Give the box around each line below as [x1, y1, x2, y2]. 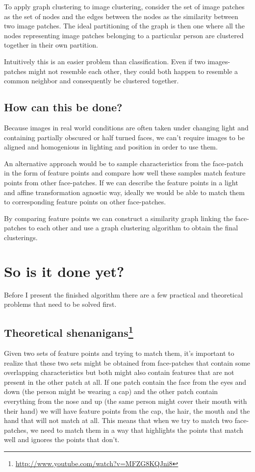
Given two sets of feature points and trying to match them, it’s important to [4, 348, 234, 358]
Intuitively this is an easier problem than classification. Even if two [4, 56, 205, 66]
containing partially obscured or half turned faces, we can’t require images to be [4, 132, 245, 142]
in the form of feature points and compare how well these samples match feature [4, 168, 246, 178]
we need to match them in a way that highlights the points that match [30, 424, 243, 435]
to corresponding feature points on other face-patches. [4, 197, 166, 207]
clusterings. [4, 232, 38, 242]
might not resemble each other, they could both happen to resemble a [28, 66, 238, 76]
